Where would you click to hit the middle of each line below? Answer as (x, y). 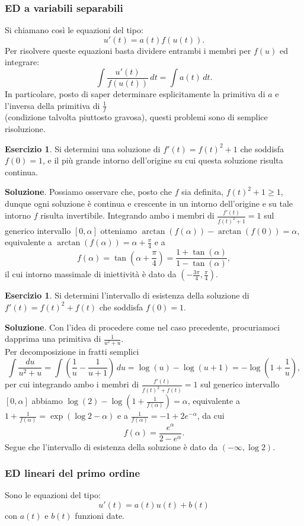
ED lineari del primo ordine (73, 473)
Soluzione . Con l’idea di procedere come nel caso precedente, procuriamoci (143, 327)
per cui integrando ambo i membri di (72, 384)
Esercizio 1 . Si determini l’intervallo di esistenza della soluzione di (127, 295)
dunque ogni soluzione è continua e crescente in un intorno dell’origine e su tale (149, 203)
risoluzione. (25, 129)
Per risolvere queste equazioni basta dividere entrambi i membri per (128, 50)
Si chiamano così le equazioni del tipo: (74, 30)
